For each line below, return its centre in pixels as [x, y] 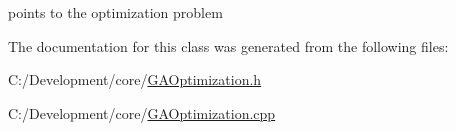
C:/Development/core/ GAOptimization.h [135, 79]
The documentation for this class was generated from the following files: [228, 45]
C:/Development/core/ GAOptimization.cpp [142, 112]
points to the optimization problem [115, 12]
